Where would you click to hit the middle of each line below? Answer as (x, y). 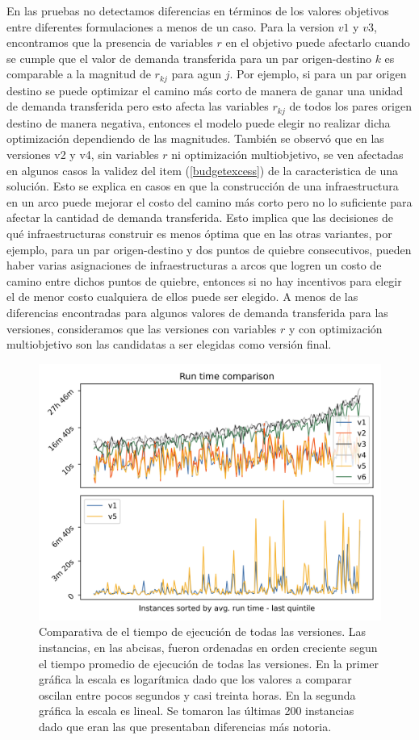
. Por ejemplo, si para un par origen (318, 74)
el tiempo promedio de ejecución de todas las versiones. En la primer (209, 663)
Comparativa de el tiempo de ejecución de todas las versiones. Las (203, 631)
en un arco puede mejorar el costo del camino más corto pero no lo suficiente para (209, 201)
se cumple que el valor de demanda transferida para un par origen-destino (189, 58)
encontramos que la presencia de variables (110, 42)
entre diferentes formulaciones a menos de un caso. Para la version (170, 26)
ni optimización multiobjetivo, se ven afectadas (287, 155)
